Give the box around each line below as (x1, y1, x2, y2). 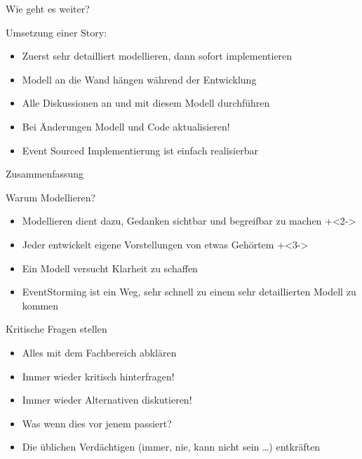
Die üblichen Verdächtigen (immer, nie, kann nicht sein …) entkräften (22, 439, 321, 454)
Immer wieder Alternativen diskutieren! (22, 392, 192, 407)
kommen (22, 298, 59, 312)
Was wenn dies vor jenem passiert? (22, 415, 172, 430)
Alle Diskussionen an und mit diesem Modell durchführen (22, 95, 270, 110)
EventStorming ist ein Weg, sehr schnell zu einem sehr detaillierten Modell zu (22, 284, 356, 299)
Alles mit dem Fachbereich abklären (22, 345, 177, 359)
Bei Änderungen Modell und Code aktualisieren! (22, 119, 230, 133)
